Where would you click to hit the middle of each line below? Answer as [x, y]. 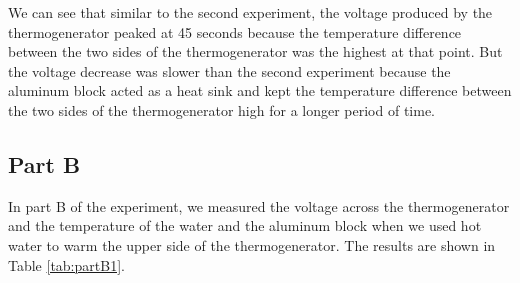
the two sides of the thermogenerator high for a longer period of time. [221, 109]
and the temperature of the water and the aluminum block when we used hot [245, 225]
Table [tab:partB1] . [66, 264]
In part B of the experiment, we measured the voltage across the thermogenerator [259, 205]
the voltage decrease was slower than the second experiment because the [229, 70]
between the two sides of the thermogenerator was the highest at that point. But [255, 51]
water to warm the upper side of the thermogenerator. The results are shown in [252, 244]
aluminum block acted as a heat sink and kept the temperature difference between [260, 90]
